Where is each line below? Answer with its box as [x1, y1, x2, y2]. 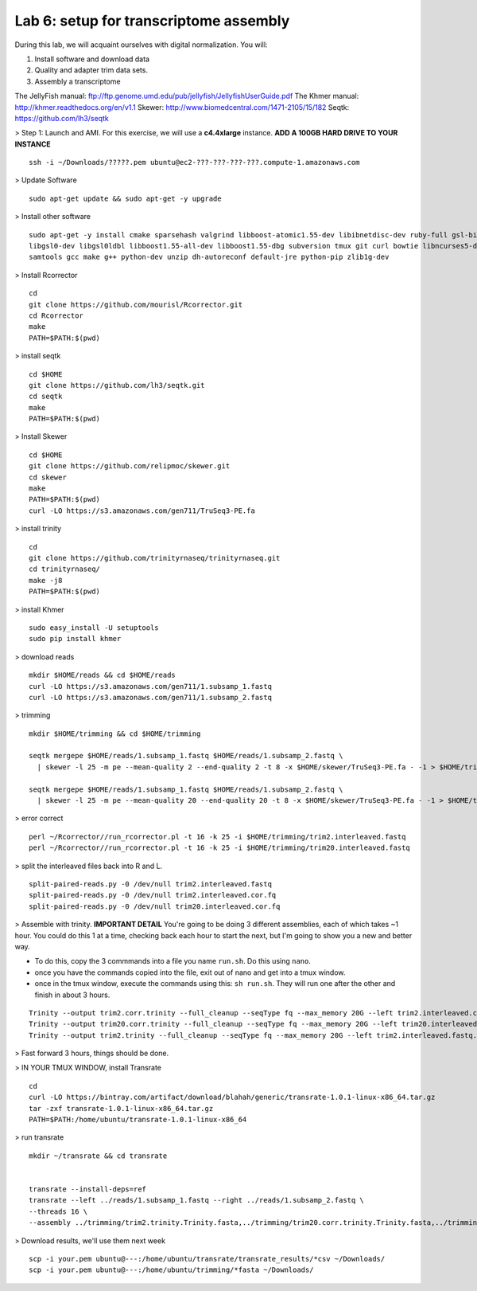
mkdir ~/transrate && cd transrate [29, 1151, 168, 1160]
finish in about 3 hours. [34, 990, 111, 1000]
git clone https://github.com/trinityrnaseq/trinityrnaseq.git [29, 554, 281, 562]
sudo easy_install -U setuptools [29, 623, 159, 632]
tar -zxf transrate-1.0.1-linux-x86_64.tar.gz [29, 1104, 214, 1113]
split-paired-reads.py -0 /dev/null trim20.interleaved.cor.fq [29, 902, 281, 911]
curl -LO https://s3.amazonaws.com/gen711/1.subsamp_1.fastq [29, 682, 272, 690]
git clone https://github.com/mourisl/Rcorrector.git [29, 299, 242, 309]
